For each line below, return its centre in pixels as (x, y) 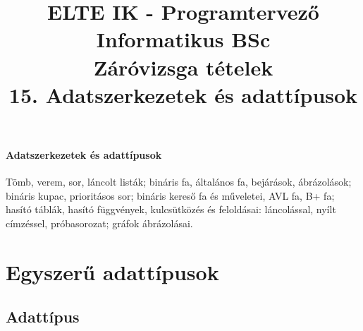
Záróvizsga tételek (183, 67)
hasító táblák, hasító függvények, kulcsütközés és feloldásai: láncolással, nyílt (171, 209)
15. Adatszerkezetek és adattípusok (183, 94)
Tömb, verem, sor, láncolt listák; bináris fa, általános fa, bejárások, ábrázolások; (179, 182)
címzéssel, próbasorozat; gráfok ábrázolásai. (99, 223)
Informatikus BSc (183, 39)
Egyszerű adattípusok (112, 271)
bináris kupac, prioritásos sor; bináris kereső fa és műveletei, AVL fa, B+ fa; (170, 195)
